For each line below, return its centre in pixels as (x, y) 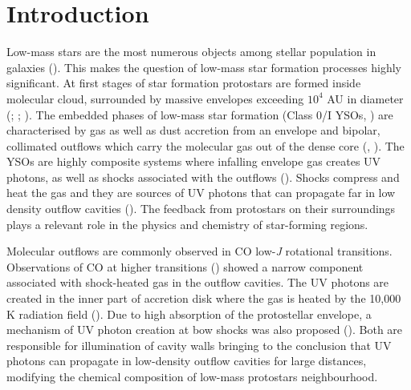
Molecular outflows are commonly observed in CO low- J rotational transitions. (199, 251)
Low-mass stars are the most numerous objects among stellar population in (191, 52)
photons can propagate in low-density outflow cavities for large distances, (187, 361)
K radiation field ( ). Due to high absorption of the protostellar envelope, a (189, 314)
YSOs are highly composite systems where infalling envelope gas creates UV (194, 161)
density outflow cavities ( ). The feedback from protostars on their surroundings (201, 209)
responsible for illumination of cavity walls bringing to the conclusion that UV (199, 345)
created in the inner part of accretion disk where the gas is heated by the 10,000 (204, 298)
